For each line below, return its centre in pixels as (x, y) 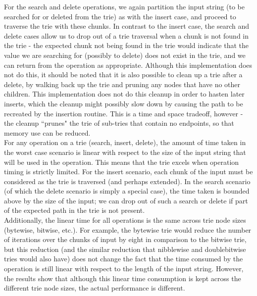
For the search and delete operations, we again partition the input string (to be (124, 6)
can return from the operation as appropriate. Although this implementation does (128, 65)
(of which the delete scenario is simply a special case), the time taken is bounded (127, 191)
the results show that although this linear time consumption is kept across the (123, 278)
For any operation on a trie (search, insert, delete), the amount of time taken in (125, 142)
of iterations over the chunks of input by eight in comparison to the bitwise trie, (125, 239)
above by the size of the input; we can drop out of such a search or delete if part (126, 200)
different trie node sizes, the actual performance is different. (95, 288)
